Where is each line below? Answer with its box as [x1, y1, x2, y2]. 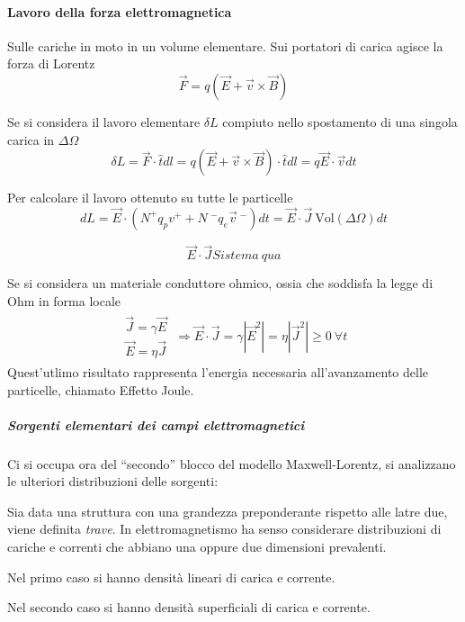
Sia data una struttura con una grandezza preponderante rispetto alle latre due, [7, 501, 448, 520]
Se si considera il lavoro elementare [7, 112, 201, 131]
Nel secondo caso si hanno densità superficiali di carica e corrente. [7, 598, 371, 617]
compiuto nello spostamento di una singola [222, 112, 458, 131]
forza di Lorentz [7, 54, 95, 73]
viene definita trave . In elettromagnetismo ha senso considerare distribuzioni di [7, 519, 442, 538]
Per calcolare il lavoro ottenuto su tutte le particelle [7, 188, 293, 207]
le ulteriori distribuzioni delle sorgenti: [7, 472, 219, 491]
